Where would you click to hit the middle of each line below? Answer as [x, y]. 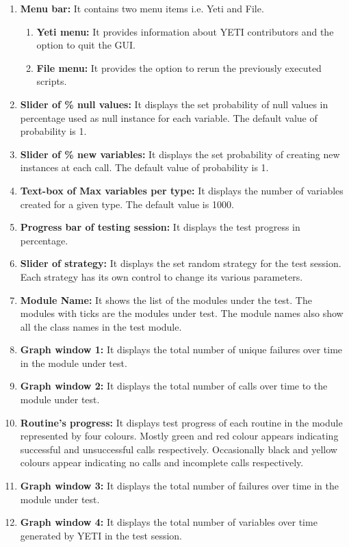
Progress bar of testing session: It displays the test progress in [160, 227]
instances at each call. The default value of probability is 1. [144, 167]
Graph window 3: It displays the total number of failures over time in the [180, 486]
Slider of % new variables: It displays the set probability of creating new [180, 154]
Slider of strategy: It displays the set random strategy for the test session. [181, 263]
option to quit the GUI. [86, 45]
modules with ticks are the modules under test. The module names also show [182, 313]
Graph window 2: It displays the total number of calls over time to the [174, 386]
